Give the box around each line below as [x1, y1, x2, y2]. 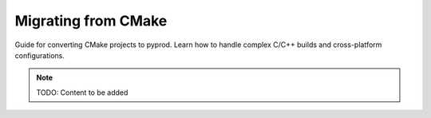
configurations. [14, 50, 65, 60]
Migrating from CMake [14, 12, 168, 29]
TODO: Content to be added [36, 88, 129, 97]
